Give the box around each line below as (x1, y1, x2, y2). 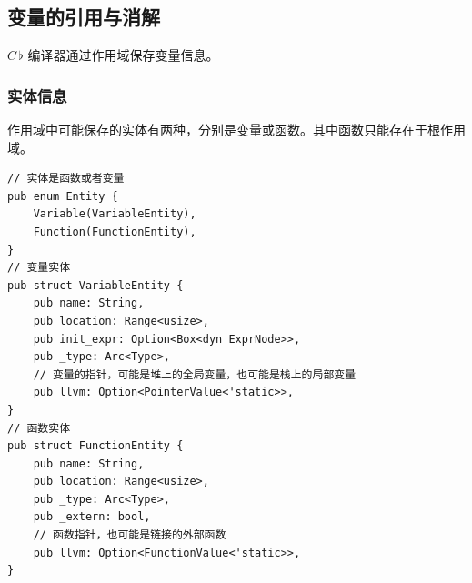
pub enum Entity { (7, 189, 118, 203)
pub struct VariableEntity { (7, 278, 184, 292)
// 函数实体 (7, 421, 71, 435)
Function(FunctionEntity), (33, 225, 196, 238)
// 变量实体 (7, 261, 71, 275)
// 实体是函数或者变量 (7, 172, 125, 186)
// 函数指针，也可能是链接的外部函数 (33, 528, 226, 542)
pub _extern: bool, (33, 510, 151, 524)
